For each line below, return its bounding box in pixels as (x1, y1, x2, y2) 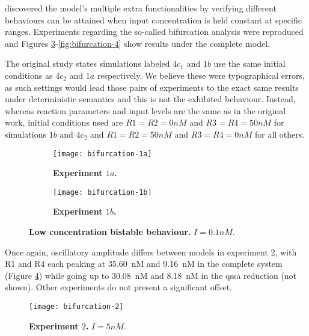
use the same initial (213, 57, 286, 70)
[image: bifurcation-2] (29, 302, 124, 311)
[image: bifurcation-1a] (53, 149, 152, 158)
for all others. (254, 127, 305, 140)
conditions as (5, 69, 53, 81)
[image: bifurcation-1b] (53, 188, 152, 197)
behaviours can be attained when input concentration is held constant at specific (5, 13, 302, 26)
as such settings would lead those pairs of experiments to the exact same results (5, 81, 299, 93)
